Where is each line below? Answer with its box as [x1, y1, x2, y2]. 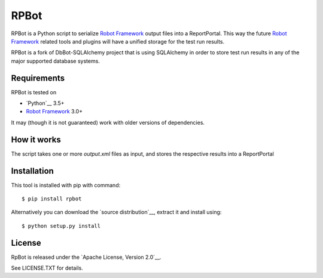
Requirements [11, 73, 65, 83]
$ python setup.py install [22, 223, 101, 229]
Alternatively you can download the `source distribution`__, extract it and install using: [11, 209, 222, 216]
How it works [11, 134, 61, 144]
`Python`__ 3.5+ [26, 100, 65, 107]
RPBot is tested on [11, 88, 57, 95]
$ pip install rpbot [22, 196, 82, 202]
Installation [11, 166, 54, 176]
